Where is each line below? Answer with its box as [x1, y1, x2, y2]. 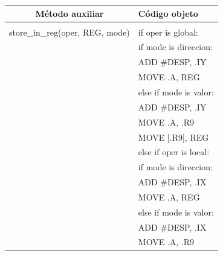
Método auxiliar [35, 7, 104, 19]
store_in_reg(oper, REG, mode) [9, 25, 130, 38]
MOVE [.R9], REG [138, 130, 209, 143]
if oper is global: [138, 25, 198, 38]
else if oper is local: [138, 146, 210, 158]
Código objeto [138, 7, 198, 19]
